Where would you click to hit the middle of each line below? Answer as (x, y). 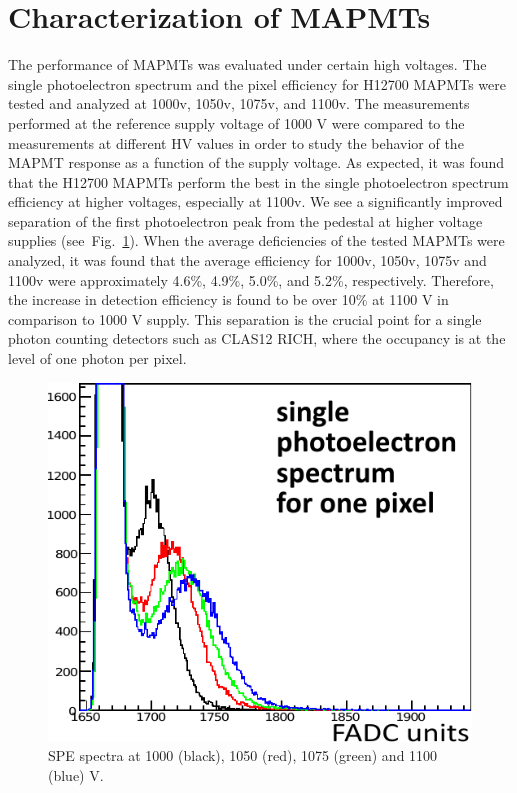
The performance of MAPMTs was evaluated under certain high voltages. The (247, 64)
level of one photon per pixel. (97, 358)
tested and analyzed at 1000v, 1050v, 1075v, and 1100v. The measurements (239, 103)
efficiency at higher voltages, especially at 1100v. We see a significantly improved (255, 201)
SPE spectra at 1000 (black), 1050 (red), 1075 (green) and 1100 (243, 755)
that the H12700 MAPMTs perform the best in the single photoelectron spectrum (258, 181)
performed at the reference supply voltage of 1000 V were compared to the (236, 122)
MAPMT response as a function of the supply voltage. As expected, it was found (256, 162)
